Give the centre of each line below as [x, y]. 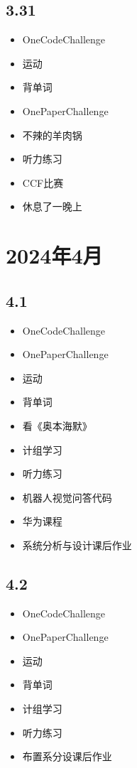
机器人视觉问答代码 [67, 497]
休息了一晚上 [52, 206]
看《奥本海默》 [57, 425]
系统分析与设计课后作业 [77, 545]
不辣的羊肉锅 [52, 135]
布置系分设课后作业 [67, 756]
